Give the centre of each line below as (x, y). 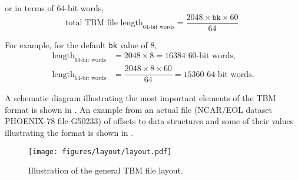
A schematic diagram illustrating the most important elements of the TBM (140, 98)
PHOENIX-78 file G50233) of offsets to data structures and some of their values (149, 121)
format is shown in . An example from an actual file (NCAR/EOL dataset (138, 109)
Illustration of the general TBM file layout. (106, 170)
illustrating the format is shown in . (69, 133)
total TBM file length (104, 23)
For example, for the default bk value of (76, 44)
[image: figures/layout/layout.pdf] (100, 151)
